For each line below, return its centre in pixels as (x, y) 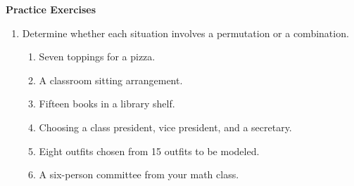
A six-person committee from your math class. (139, 174)
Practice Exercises (51, 9)
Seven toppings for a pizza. (97, 57)
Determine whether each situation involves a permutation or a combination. (185, 33)
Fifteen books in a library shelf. (107, 104)
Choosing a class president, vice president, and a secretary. (165, 127)
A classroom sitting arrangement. (111, 80)
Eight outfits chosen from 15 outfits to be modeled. (149, 151)
